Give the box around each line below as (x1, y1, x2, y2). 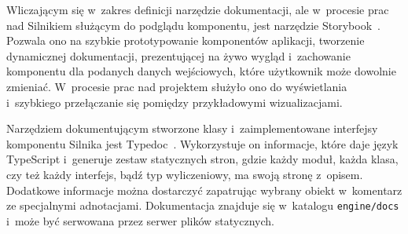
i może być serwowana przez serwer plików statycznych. (6, 212, 274, 229)
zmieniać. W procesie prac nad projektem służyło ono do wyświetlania (6, 78, 347, 94)
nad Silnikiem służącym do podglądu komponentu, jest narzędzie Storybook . (6, 16, 380, 33)
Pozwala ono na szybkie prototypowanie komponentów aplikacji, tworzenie (6, 32, 365, 49)
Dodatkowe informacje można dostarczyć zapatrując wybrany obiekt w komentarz (6, 181, 402, 198)
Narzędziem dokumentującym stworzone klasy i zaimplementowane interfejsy (6, 120, 378, 137)
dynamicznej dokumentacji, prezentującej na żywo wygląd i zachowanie (6, 47, 351, 64)
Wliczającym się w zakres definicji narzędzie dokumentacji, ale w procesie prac (6, 2, 389, 17)
